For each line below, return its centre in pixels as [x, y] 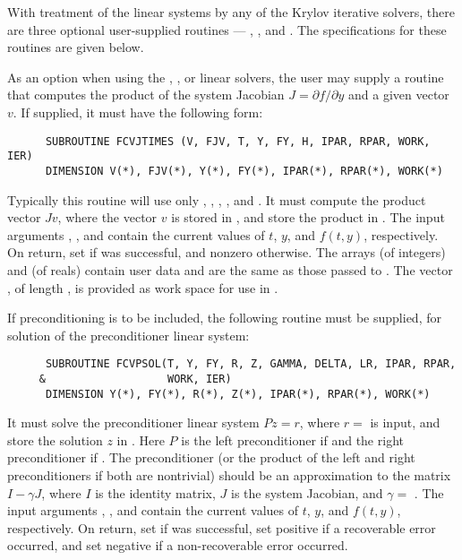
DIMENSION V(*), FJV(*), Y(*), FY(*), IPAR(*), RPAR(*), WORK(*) [244, 171]
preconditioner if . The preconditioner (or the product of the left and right [211, 457]
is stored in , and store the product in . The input [308, 217]
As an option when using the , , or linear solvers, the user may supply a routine [226, 77]
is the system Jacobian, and [307, 492]
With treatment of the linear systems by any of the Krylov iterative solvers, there [231, 12]
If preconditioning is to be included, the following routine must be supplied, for [224, 318]
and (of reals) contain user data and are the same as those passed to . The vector [230, 269]
